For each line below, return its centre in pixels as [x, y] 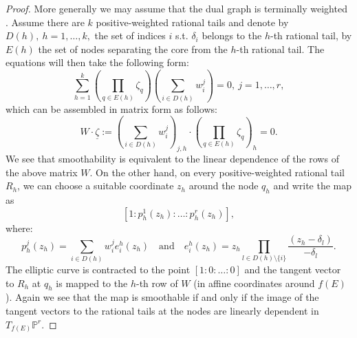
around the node [224, 186]
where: [19, 228]
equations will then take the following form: [97, 62]
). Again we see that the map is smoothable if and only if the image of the [162, 297]
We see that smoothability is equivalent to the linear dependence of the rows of [172, 159]
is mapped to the [92, 283]
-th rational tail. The [280, 49]
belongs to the [232, 35]
